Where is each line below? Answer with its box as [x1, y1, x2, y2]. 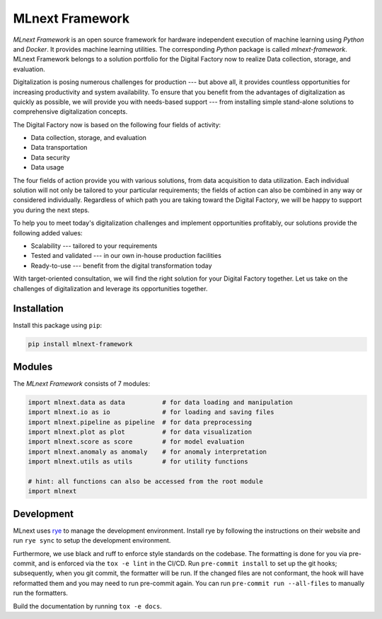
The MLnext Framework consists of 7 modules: [13, 379, 151, 388]
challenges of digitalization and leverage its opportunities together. [13, 284, 208, 293]
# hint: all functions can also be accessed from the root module [28, 478, 263, 485]
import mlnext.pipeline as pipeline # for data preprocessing [28, 418, 253, 426]
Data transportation [30, 143, 88, 152]
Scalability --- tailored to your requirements [30, 241, 158, 250]
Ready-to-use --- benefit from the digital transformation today [30, 261, 212, 270]
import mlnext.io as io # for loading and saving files [28, 408, 274, 416]
